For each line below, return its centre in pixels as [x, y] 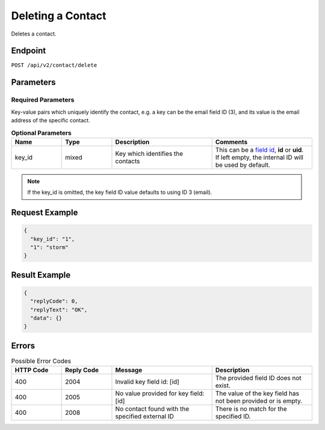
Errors [23, 345]
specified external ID [144, 417]
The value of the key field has [257, 393]
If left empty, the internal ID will [259, 157]
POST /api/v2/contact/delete [54, 65]
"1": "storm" [49, 247]
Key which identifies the [149, 154]
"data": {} [46, 318]
